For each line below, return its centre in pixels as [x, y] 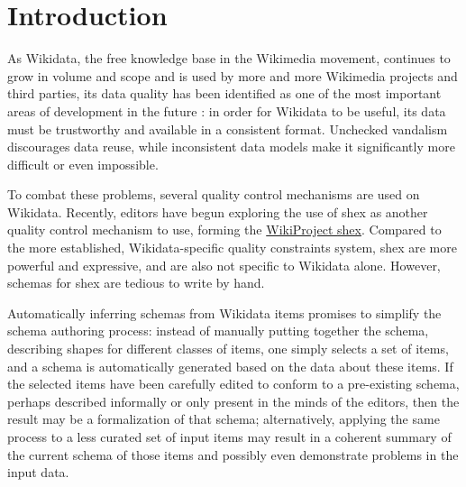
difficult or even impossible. [83, 164]
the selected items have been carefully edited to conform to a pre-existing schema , [233, 384]
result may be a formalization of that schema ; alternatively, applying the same [224, 419]
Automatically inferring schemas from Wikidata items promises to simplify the [224, 312]
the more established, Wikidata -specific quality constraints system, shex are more [232, 248]
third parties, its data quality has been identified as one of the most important [224, 93]
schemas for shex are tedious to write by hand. [136, 283]
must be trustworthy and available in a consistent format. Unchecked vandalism [228, 129]
